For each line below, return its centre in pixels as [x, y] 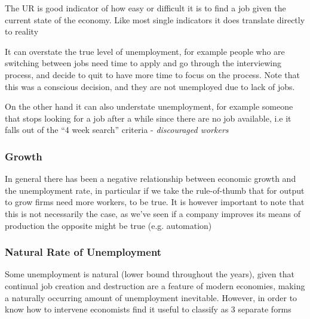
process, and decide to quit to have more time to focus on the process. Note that [152, 74]
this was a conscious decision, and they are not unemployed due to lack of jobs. [150, 86]
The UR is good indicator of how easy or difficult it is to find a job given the [145, 8]
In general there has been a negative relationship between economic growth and [151, 179]
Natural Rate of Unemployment [83, 252]
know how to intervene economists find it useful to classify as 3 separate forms [148, 309]
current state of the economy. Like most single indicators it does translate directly [155, 19]
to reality [22, 31]
